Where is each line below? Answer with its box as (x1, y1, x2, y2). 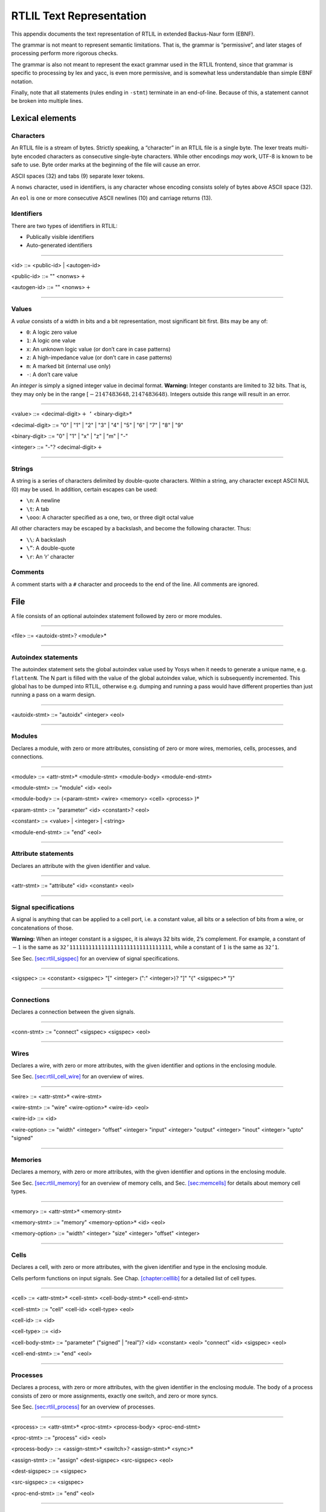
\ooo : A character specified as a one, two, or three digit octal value (26, 514, 194, 521)
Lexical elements (11, 113, 77, 123)
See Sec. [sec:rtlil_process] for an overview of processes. (11, 1403, 155, 1410)
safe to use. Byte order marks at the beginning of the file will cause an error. (11, 161, 200, 169)
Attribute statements (11, 850, 74, 858)
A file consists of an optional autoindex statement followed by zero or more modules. (11, 612, 223, 619)
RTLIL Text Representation (11, 9, 147, 22)
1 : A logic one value (26, 337, 75, 344)
